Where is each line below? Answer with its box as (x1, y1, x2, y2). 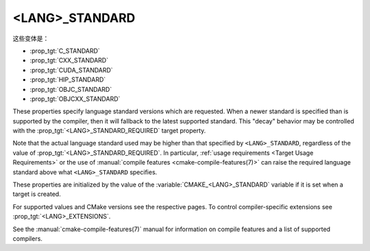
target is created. (12, 190, 61, 198)
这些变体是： (12, 34, 49, 43)
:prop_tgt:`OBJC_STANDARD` (29, 85, 112, 93)
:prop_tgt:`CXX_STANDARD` (29, 56, 109, 64)
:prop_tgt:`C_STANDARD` (29, 47, 101, 55)
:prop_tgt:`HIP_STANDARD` (29, 75, 106, 84)
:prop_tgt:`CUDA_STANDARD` (29, 66, 113, 74)
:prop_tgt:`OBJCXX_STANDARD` (29, 95, 121, 103)
